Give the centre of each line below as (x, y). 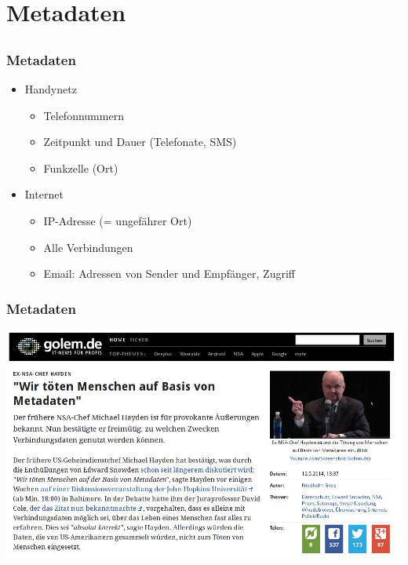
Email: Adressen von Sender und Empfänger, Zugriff (169, 273)
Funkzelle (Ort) (81, 168)
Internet (44, 194)
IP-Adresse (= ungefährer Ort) (118, 221)
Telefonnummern (84, 115)
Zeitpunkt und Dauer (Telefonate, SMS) (140, 142)
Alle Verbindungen (88, 247)
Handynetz (51, 89)
